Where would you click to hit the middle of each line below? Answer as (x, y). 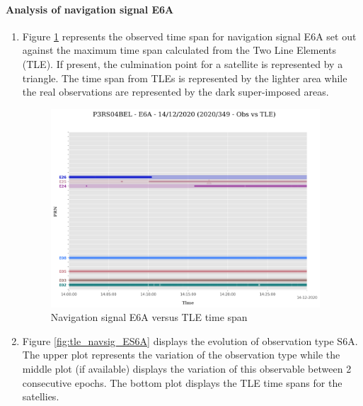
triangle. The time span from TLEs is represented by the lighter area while (185, 78)
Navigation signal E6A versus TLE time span (149, 317)
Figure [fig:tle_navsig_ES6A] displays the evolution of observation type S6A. (190, 340)
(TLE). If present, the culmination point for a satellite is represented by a (183, 63)
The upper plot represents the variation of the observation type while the (181, 355)
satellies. (41, 396)
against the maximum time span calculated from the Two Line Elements (179, 50)
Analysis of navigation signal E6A (90, 9)
